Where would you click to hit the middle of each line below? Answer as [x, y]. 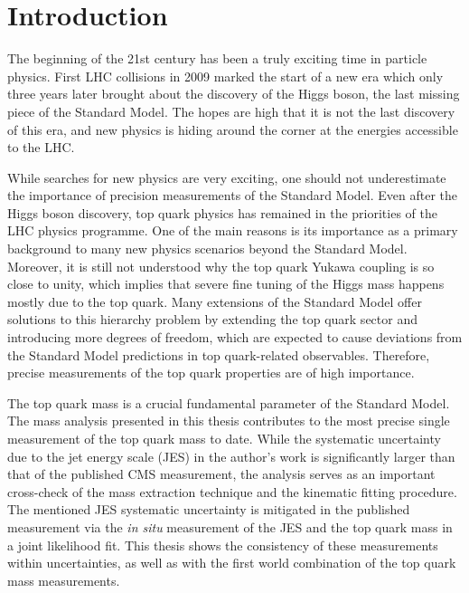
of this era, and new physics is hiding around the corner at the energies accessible [233, 129]
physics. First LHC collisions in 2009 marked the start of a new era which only [225, 76]
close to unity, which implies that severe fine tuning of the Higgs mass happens [226, 284]
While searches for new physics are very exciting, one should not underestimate [227, 177]
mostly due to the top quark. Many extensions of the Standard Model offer [215, 301]
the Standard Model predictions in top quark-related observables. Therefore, [219, 354]
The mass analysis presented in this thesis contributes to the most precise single [229, 421]
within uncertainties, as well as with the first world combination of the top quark [232, 563]
